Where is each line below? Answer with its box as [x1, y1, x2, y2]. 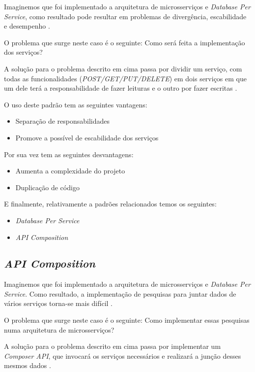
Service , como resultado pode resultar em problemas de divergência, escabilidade [4, 11, 247, 21]
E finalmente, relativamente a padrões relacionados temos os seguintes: [4, 199, 217, 209]
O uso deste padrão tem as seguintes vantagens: [4, 99, 147, 109]
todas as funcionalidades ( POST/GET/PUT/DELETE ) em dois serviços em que [4, 73, 247, 83]
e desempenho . [4, 21, 50, 31]
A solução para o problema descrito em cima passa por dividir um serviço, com [4, 63, 242, 73]
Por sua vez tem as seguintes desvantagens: [4, 149, 134, 159]
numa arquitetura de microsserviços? [4, 324, 114, 335]
